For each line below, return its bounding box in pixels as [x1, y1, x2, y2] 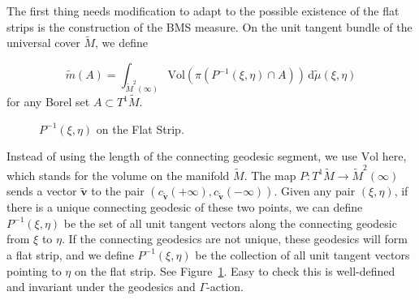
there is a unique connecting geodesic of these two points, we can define [6, 199, 363, 216]
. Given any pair [274, 182, 356, 199]
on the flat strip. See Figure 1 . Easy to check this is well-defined [74, 262, 395, 279]
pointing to [6, 262, 62, 279]
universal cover [6, 34, 80, 51]
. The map [244, 166, 296, 183]
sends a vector [6, 182, 77, 199]
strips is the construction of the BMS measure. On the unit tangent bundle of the [6, 18, 413, 35]
